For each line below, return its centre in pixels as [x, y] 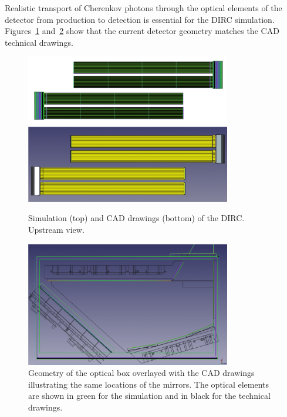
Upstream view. [56, 229]
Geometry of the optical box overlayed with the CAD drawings [141, 373]
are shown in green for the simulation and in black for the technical [149, 396]
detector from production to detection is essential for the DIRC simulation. [140, 19]
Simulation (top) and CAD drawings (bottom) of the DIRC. [136, 218]
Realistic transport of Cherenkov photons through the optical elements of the [143, 8]
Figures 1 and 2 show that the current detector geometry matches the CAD [142, 31]
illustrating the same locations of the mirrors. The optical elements [149, 384]
